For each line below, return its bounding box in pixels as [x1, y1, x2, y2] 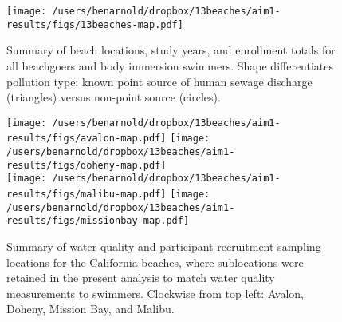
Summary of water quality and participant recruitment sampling [6, 237, 321, 254]
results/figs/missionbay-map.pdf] [6, 215, 190, 227]
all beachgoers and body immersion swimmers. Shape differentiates [6, 57, 334, 74]
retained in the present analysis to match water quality [6, 269, 275, 286]
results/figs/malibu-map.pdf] [6, 188, 167, 200]
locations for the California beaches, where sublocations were [6, 253, 304, 270]
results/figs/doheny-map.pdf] [6, 159, 167, 171]
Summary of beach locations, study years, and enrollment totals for [6, 42, 336, 58]
